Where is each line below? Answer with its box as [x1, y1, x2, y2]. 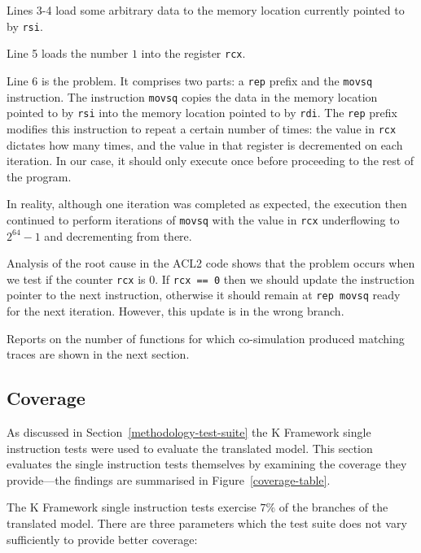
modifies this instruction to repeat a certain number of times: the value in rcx [7, 120, 397, 137]
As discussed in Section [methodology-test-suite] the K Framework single [7, 424, 371, 441]
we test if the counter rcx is [7, 270, 146, 287]
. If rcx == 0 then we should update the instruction [155, 270, 415, 287]
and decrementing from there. [44, 227, 192, 244]
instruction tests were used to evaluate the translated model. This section [7, 439, 373, 456]
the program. [7, 168, 72, 185]
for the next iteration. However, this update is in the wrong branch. [7, 303, 344, 320]
